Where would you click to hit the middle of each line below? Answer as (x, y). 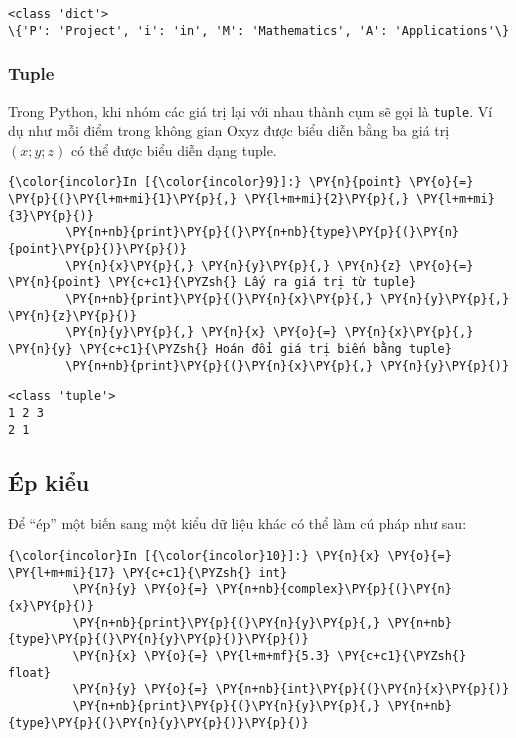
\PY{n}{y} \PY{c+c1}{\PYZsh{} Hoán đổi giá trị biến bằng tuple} (230, 348)
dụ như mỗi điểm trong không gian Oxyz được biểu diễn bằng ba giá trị (229, 130)
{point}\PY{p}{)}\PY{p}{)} (97, 249)
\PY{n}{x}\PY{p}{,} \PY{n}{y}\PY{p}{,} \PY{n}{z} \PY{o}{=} (269, 265)
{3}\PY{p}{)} (51, 215)
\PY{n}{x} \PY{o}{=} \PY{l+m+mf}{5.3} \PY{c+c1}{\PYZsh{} (269, 655)
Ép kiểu (49, 481)
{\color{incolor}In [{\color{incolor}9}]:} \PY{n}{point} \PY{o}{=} (241, 182)
